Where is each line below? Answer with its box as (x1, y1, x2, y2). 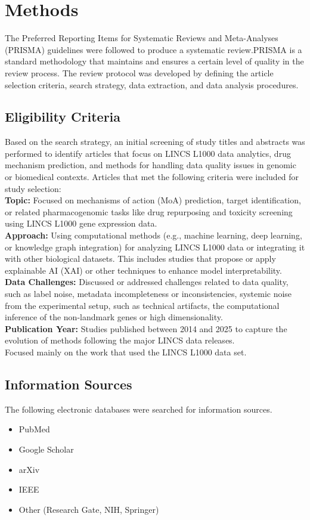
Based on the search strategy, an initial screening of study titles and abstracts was (5, 135, 305, 148)
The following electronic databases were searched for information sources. (5, 403, 272, 415)
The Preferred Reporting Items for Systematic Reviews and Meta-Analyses (5, 32, 278, 44)
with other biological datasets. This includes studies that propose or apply (5, 252, 276, 265)
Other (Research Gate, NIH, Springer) (18, 503, 159, 515)
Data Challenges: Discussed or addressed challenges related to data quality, (5, 276, 289, 288)
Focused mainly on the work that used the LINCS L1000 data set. (5, 345, 247, 358)
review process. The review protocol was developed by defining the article (5, 66, 274, 79)
